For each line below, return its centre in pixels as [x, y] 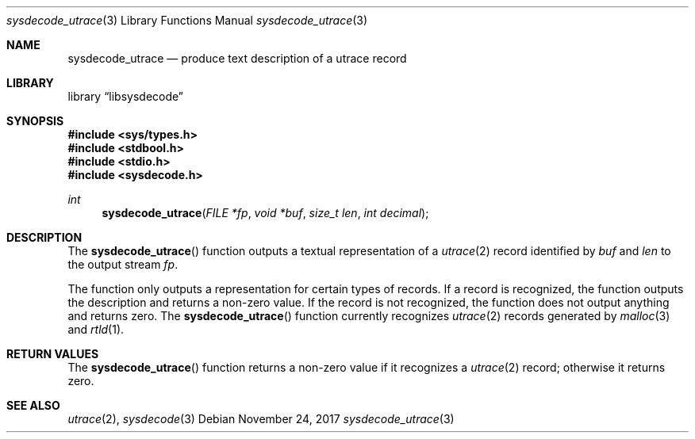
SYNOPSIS [35, 121]
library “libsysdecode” [126, 96]
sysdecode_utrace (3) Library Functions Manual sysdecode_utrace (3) [187, 20]
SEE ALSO [33, 405]
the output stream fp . [123, 264]
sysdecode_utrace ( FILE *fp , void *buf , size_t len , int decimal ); [265, 213]
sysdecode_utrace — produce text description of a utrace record [237, 58]
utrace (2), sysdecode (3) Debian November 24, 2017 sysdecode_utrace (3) [261, 419]
